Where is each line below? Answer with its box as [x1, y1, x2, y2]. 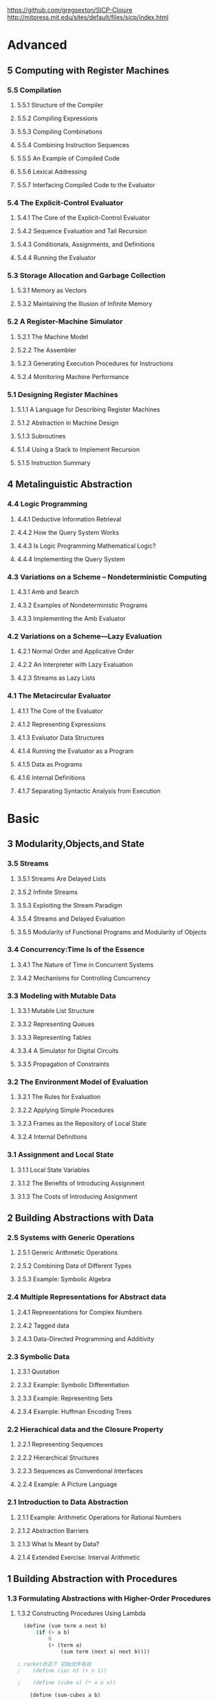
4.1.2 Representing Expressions [17, 720, 106, 728]
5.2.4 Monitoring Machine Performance [17, 372, 129, 381]
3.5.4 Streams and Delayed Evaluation [17, 915, 125, 923]
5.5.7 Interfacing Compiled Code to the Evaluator [17, 180, 155, 189]
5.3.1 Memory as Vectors [17, 286, 87, 295]
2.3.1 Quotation [17, 1367, 60, 1376]
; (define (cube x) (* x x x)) [17, 1679, 116, 1687]
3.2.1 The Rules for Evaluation [17, 1093, 101, 1101]
